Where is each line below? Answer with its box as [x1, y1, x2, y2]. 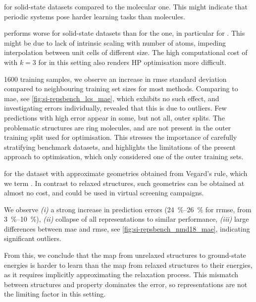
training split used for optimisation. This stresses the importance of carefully [4, 132, 237, 142]
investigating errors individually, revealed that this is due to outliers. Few [4, 103, 227, 113]
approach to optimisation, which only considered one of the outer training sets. [4, 151, 244, 162]
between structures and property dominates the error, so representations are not [4, 279, 248, 289]
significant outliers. [4, 233, 61, 243]
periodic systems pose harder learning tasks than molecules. [4, 11, 185, 21]
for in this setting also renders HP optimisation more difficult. [38, 57, 227, 67]
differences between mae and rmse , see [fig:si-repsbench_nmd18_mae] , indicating [4, 223, 250, 234]
